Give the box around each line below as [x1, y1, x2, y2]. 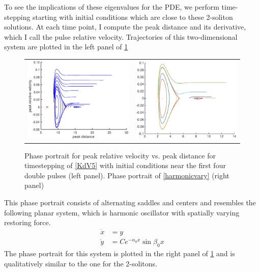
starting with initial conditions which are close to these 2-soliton [33, 11, 233, 22]
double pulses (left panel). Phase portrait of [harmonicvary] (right [24, 170, 229, 180]
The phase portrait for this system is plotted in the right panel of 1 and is [4, 248, 235, 258]
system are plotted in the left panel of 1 [4, 41, 128, 52]
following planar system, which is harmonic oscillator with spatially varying [4, 207, 240, 217]
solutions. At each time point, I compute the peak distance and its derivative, [4, 21, 246, 32]
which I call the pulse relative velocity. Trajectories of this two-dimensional [4, 31, 238, 42]
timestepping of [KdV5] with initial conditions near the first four [24, 160, 226, 171]
